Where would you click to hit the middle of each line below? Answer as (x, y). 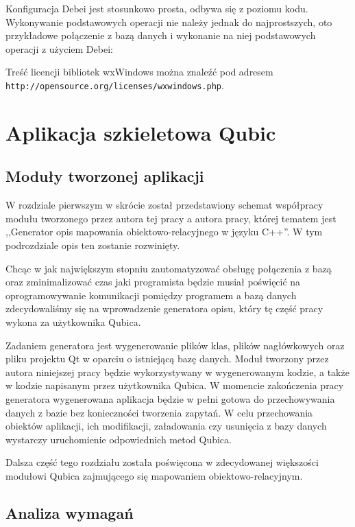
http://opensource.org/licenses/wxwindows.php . (115, 85)
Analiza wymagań (70, 512)
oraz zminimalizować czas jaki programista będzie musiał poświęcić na (153, 282)
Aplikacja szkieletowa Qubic (141, 132)
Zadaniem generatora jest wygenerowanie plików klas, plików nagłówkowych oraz (175, 345)
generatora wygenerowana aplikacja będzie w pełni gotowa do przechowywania (170, 398)
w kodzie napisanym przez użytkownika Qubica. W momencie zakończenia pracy (175, 385)
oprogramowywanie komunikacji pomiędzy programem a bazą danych (151, 295)
